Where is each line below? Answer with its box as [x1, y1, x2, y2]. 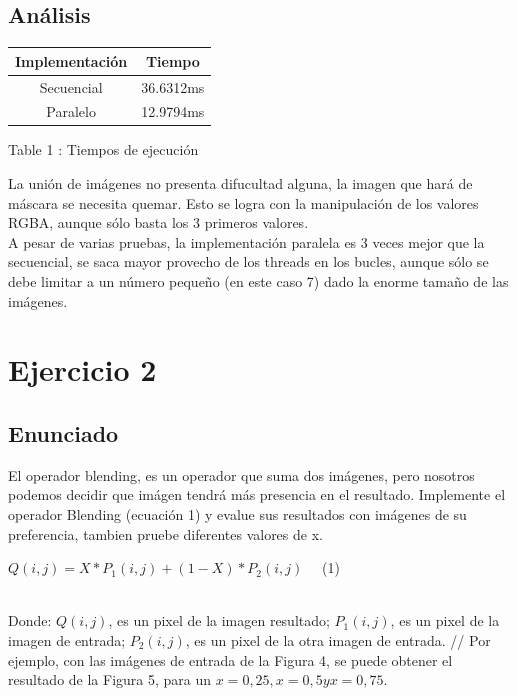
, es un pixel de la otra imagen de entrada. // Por [185, 629, 491, 650]
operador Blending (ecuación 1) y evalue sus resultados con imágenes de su [8, 504, 467, 524]
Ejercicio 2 [8, 349, 157, 390]
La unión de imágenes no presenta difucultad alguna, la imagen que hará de [8, 173, 473, 194]
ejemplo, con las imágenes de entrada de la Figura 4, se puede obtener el [8, 649, 453, 670]
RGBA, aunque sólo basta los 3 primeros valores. [8, 212, 309, 233]
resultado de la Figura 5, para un [8, 669, 212, 690]
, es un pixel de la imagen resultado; [108, 610, 330, 631]
